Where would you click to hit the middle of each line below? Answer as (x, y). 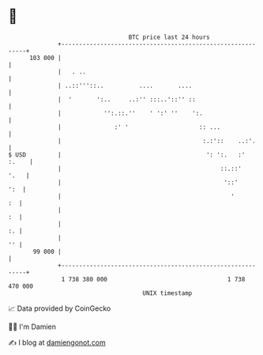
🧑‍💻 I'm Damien (32, 327)
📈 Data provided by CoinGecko (60, 308)
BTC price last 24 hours (169, 37)
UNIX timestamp (167, 293)
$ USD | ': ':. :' (127, 155)
